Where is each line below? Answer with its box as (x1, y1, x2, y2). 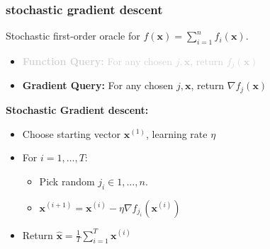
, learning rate (146, 126, 208, 141)
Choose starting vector (22, 126, 121, 141)
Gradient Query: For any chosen (22, 78, 174, 93)
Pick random (39, 173, 95, 188)
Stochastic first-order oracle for (6, 28, 140, 43)
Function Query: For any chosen (22, 54, 173, 69)
